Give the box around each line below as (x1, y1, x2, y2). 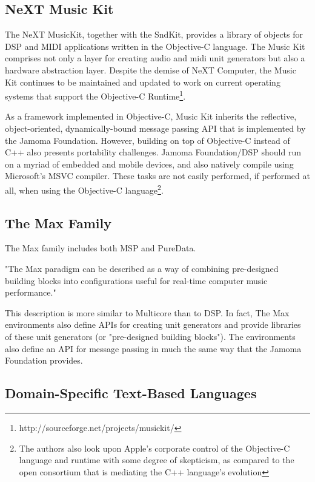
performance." (5, 286, 56, 299)
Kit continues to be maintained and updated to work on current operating (5, 75, 280, 88)
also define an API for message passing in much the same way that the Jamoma (5, 342, 302, 355)
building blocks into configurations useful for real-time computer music (5, 274, 268, 287)
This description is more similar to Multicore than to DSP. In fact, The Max (5, 306, 290, 319)
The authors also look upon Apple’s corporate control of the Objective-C (19, 441, 290, 454)
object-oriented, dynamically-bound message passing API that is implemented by (5, 122, 306, 135)
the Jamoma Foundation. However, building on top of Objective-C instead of (5, 134, 290, 146)
